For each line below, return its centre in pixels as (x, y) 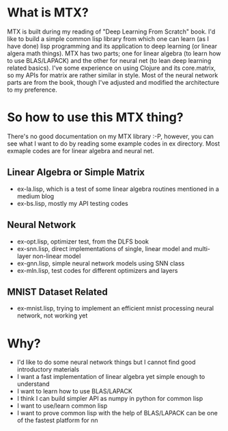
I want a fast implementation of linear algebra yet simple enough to (111, 377)
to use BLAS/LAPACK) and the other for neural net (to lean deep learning (109, 60)
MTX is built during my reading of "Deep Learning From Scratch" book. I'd (111, 31)
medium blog (35, 196)
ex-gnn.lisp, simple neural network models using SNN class (101, 263)
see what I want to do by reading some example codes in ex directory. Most (114, 143)
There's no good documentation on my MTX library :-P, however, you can (110, 136)
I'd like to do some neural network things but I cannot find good (106, 362)
